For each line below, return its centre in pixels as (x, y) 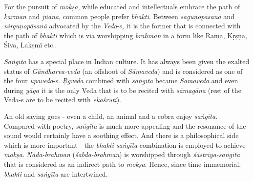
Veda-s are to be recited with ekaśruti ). (63, 100)
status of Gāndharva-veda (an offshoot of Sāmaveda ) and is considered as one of (123, 71)
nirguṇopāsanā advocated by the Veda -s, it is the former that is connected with (122, 26)
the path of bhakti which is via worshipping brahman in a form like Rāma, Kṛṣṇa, (126, 35)
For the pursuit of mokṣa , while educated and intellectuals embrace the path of (122, 6)
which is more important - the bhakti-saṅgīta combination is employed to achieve (125, 145)
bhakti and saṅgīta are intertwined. (56, 173)
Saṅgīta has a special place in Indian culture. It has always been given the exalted (127, 61)
